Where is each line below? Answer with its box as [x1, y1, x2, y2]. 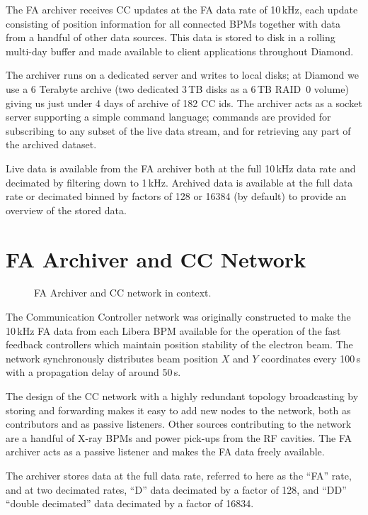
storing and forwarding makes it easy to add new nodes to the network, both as [6, 402, 351, 417]
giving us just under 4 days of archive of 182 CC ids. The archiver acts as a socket [6, 95, 362, 110]
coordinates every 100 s [260, 350, 361, 365]
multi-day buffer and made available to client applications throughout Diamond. [6, 43, 354, 58]
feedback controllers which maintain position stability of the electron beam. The [6, 337, 353, 352]
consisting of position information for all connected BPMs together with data [6, 16, 340, 31]
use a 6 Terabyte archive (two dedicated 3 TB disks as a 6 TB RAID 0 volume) [6, 81, 349, 96]
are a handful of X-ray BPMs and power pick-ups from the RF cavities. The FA [6, 430, 352, 445]
